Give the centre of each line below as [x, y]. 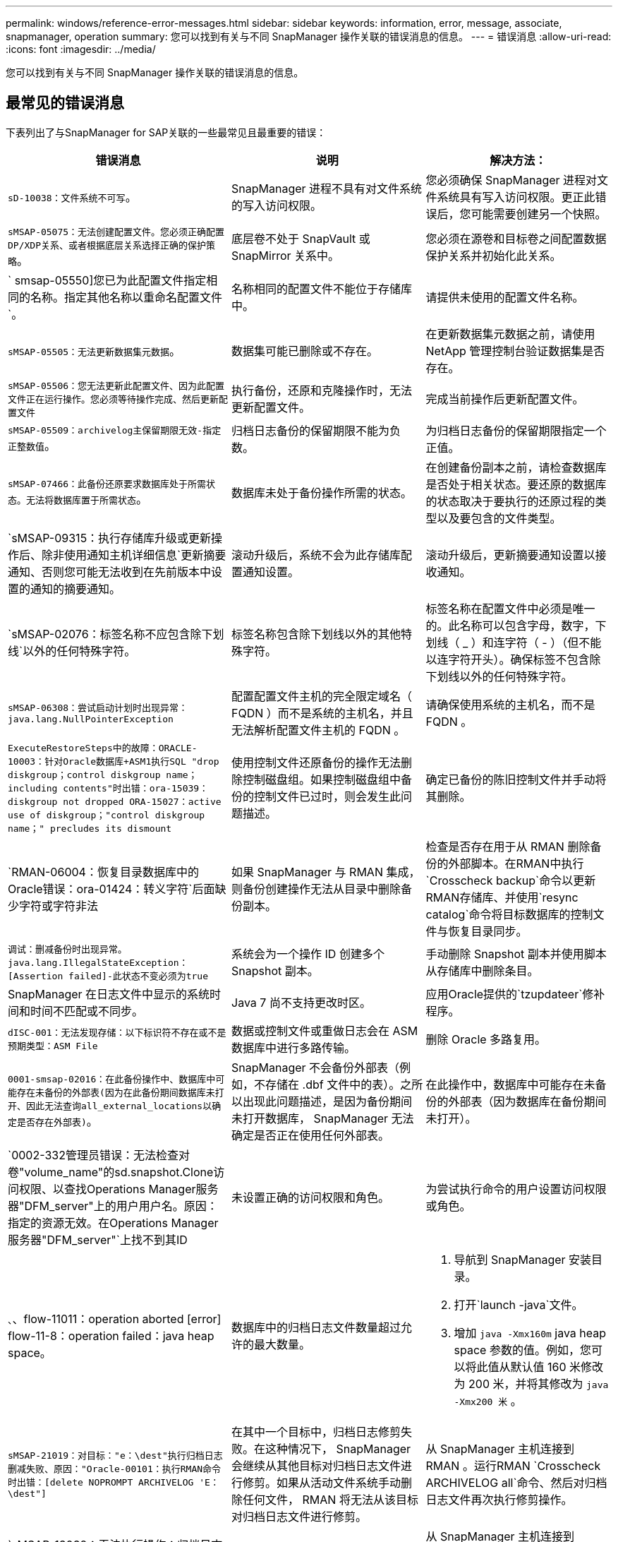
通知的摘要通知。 [76, 588]
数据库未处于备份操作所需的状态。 [322, 492]
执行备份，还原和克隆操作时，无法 [322, 391]
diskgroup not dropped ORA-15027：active [115, 801]
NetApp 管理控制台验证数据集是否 [515, 351]
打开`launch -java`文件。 [519, 1304]
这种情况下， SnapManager [338, 1448]
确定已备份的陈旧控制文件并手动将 [516, 780]
